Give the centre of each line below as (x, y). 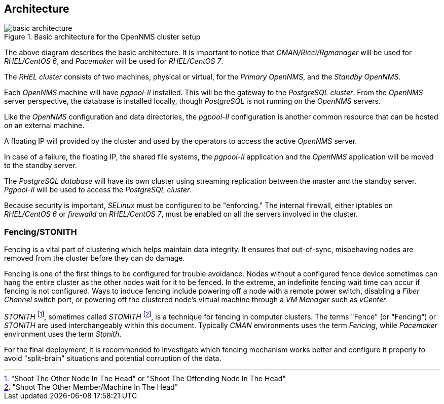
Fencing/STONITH (41, 232)
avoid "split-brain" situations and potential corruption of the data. (113, 358)
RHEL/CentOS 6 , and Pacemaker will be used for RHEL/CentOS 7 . (114, 61)
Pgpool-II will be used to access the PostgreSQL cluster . (98, 190)
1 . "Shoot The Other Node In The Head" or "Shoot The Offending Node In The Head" (145, 378)
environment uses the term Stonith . (63, 334)
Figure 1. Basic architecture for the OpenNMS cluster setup (102, 37)
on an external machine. (44, 126)
